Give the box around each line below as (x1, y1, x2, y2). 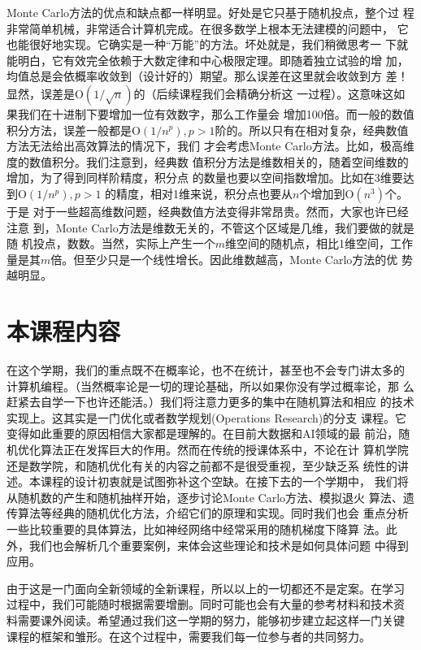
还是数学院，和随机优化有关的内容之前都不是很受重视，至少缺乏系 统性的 (7, 457, 397, 474)
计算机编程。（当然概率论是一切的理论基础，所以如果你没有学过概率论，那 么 (7, 377, 414, 394)
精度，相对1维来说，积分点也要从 (116, 184, 293, 201)
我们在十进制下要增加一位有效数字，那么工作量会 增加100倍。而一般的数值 (17, 105, 414, 122)
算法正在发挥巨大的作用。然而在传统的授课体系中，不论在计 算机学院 (40, 441, 409, 457)
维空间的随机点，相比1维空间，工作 (224, 235, 413, 252)
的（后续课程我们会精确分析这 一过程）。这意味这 (133, 84, 394, 102)
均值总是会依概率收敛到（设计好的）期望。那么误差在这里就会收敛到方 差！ (7, 67, 409, 84)
